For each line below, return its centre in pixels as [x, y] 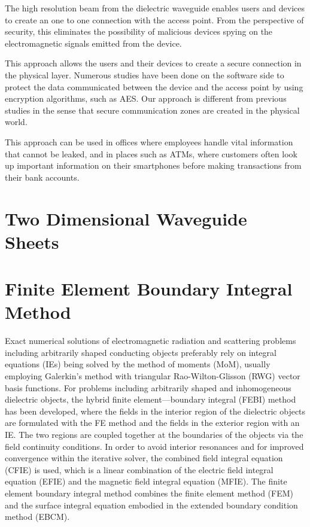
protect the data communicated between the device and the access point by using [154, 86]
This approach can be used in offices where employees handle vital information [149, 141]
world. [16, 122]
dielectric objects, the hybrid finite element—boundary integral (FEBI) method [151, 399]
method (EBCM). [37, 517]
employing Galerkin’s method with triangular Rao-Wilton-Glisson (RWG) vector [153, 375]
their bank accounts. [42, 177]
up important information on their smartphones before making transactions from [153, 165]
